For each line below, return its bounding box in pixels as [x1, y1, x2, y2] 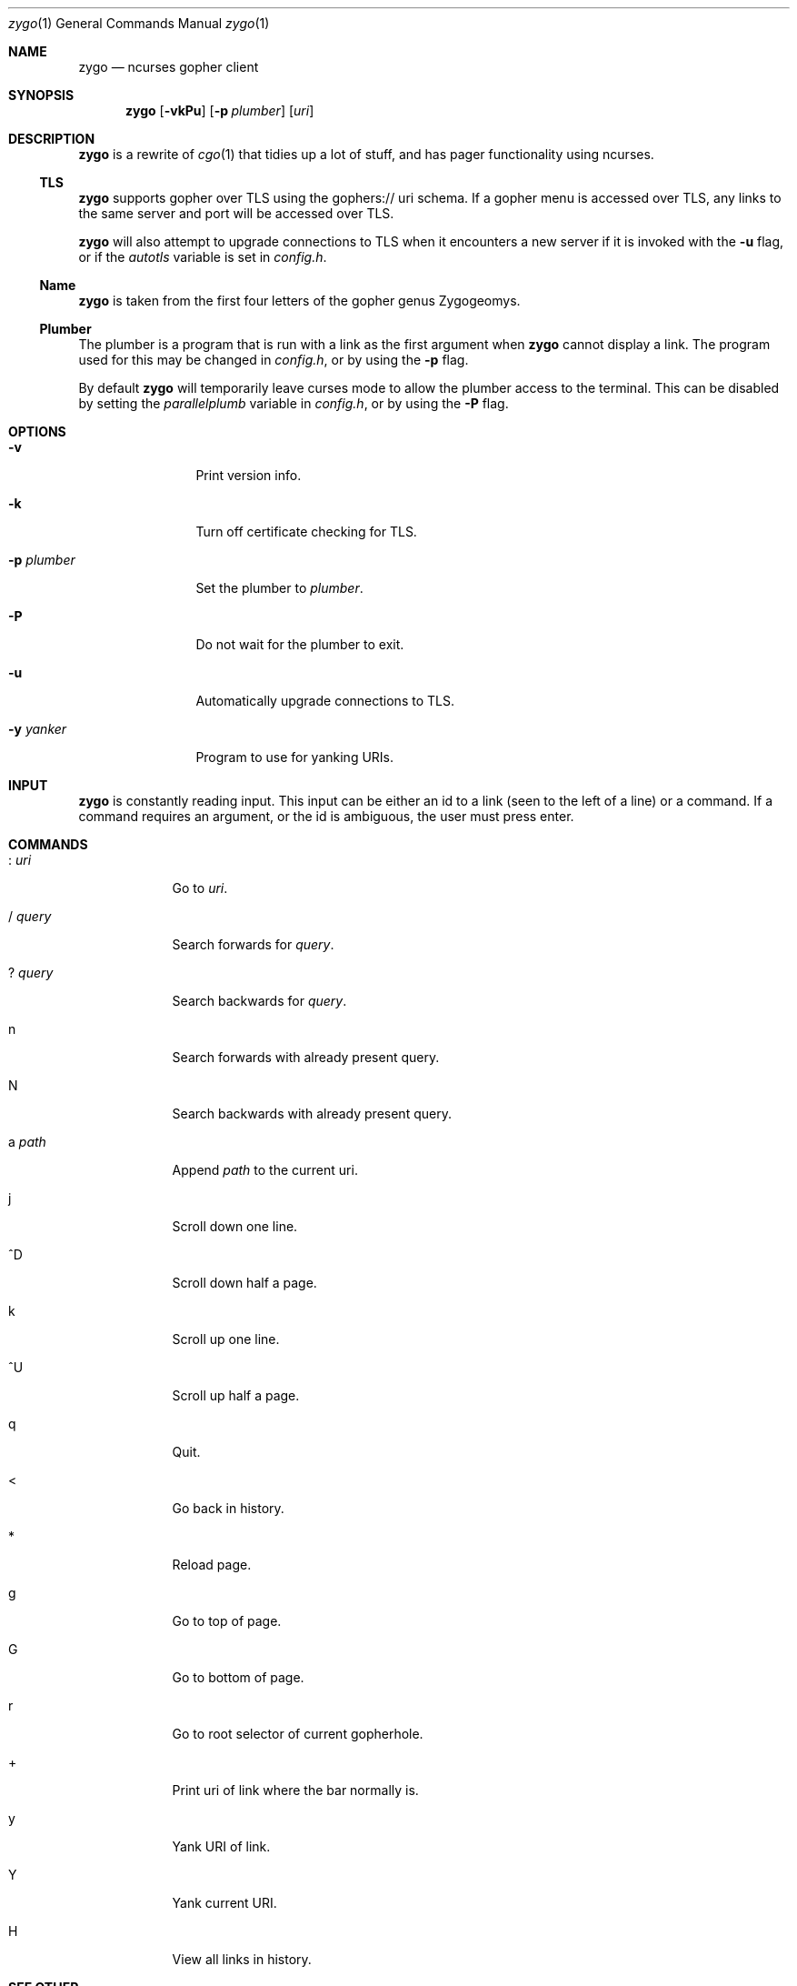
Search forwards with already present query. [172, 1049, 440, 1065]
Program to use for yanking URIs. [195, 749, 394, 765]
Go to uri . [172, 880, 228, 896]
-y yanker [8, 721, 67, 737]
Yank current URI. [172, 1895, 277, 1911]
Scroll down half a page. [172, 1275, 317, 1290]
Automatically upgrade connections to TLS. [195, 693, 454, 708]
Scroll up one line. [172, 1331, 280, 1347]
